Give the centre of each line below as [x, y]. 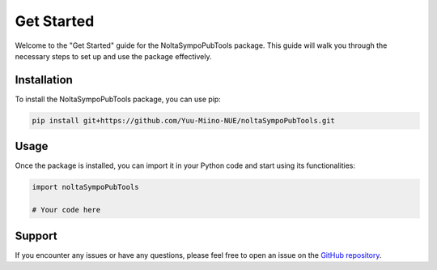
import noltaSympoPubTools [85, 187]
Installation [44, 80]
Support [36, 236]
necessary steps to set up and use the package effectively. [113, 56]
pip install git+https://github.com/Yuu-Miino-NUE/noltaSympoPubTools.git [184, 120]
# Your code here [66, 210]
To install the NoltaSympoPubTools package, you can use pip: [118, 99]
